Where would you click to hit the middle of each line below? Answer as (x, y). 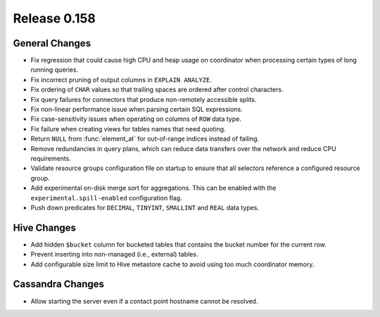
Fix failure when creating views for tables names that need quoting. (128, 129)
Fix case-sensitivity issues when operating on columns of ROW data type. (136, 119)
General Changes (52, 43)
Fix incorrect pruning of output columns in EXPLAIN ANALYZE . (121, 79)
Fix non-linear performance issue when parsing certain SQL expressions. (137, 110)
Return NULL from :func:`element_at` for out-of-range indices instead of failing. (145, 139)
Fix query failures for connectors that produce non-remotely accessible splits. (144, 99)
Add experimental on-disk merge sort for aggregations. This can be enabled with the (153, 188)
